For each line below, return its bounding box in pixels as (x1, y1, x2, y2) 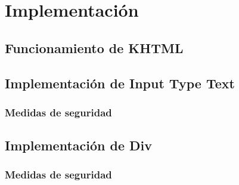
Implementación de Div (5, 136, 152, 155)
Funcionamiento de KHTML (5, 38, 184, 57)
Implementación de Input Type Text (5, 73, 235, 92)
